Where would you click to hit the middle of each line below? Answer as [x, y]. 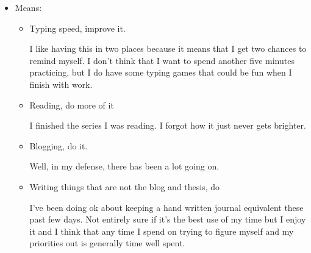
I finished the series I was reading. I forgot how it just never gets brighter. [168, 125]
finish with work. [61, 84]
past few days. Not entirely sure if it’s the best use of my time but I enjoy [168, 219]
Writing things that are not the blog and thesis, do [125, 186]
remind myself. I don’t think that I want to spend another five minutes [162, 60]
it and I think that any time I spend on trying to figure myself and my [162, 231]
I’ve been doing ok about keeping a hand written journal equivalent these [166, 207]
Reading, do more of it [72, 105]
